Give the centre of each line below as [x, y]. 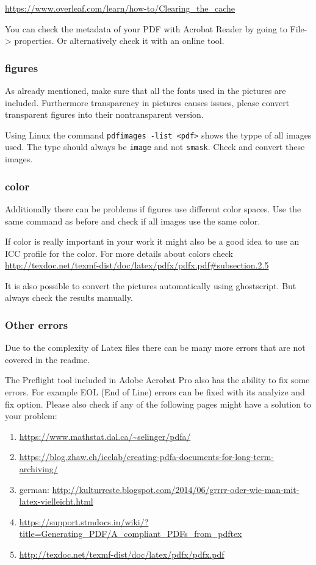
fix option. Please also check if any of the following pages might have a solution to [158, 404]
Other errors [37, 324]
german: [34, 489]
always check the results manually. [69, 297]
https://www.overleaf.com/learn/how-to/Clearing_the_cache [120, 8]
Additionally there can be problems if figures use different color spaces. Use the [153, 208]
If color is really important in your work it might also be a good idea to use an [152, 241]
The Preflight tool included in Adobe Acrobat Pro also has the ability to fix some [157, 380]
